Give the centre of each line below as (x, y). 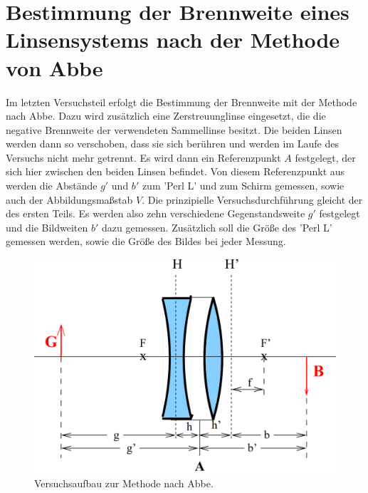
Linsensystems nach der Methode (173, 40)
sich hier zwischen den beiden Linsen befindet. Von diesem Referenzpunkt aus (175, 171)
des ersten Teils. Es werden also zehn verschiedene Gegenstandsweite (156, 213)
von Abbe (54, 67)
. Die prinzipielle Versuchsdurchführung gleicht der (252, 199)
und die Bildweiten (47, 227)
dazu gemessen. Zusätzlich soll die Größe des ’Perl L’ (217, 227)
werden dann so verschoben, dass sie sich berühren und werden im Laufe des (172, 144)
